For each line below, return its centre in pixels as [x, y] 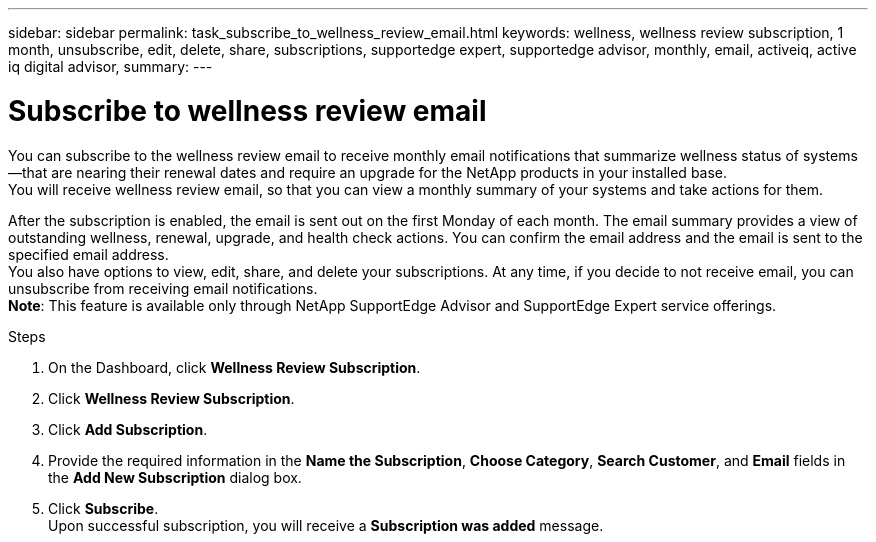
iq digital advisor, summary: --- [110, 66]
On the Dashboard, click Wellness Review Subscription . [234, 367]
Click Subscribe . [103, 508]
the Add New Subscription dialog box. [175, 477]
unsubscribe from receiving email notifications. [163, 288]
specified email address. [88, 254]
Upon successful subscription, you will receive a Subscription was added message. [326, 525]
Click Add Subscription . [128, 429]
